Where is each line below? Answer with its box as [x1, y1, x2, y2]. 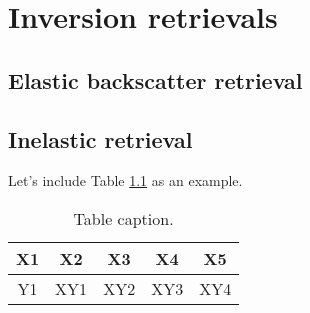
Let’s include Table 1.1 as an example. [8, 170, 243, 191]
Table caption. [73, 206, 174, 230]
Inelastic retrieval [8, 123, 193, 154]
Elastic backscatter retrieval [8, 64, 303, 95]
